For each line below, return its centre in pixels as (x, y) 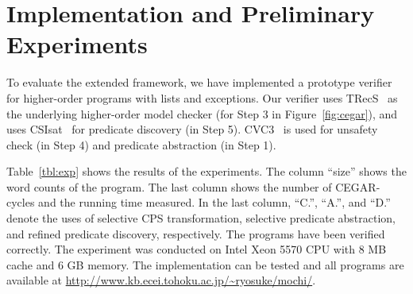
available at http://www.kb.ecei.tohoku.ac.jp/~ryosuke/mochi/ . (161, 280)
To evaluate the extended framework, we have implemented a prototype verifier (199, 82)
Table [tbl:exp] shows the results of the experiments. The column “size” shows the (206, 171)
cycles (21, 202)
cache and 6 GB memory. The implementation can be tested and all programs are (205, 264)
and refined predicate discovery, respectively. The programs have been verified (196, 233)
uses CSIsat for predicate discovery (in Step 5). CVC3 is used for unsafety (192, 129)
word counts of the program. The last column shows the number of (169, 186)
